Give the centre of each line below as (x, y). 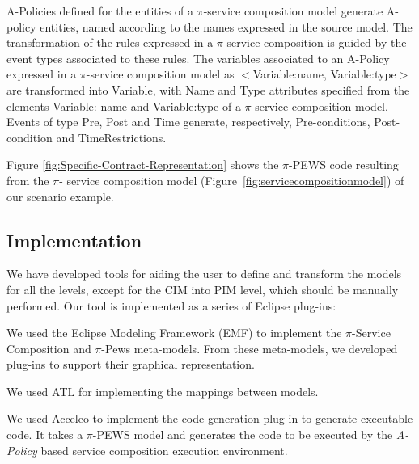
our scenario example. (60, 196)
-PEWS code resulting (344, 165)
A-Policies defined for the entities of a (100, 11)
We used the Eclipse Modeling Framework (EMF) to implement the (174, 333)
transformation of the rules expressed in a (110, 42)
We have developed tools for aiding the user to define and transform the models (204, 274)
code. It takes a (45, 434)
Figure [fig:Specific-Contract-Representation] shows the (143, 165)
